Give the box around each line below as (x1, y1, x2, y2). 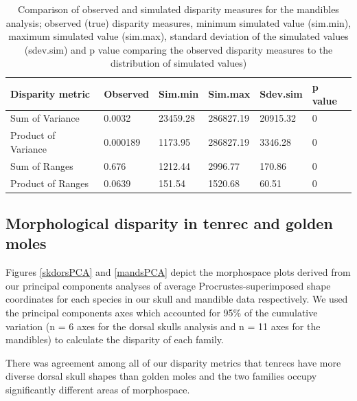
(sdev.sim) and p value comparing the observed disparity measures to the (24, 42, 333, 56)
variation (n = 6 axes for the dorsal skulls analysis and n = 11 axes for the (5, 318, 321, 333)
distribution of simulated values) (110, 56, 247, 70)
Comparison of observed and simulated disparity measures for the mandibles (18, 2, 339, 16)
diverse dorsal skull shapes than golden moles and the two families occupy (5, 369, 317, 383)
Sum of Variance (10, 111, 80, 125)
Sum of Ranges (10, 158, 73, 173)
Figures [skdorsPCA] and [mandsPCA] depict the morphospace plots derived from (5, 265, 351, 279)
